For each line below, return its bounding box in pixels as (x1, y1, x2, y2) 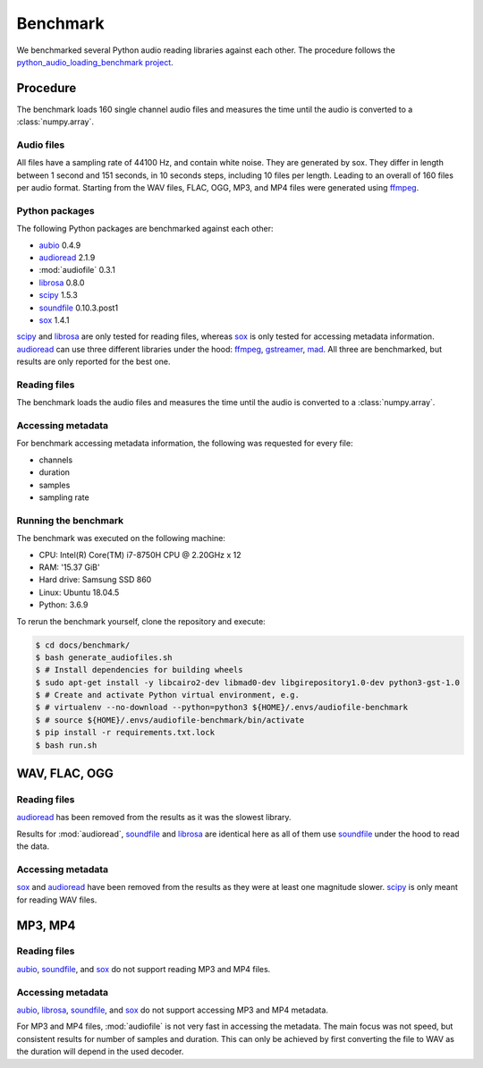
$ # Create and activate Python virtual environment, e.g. (35, 690, 300, 700)
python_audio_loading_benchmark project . (16, 56, 174, 67)
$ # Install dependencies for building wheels (35, 665, 243, 675)
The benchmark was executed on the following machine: (16, 533, 225, 544)
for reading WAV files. (16, 894, 97, 905)
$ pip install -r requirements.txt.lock (35, 727, 215, 738)
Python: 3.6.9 (38, 599, 89, 610)
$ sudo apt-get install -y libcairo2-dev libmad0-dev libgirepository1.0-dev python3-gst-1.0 (35, 677, 461, 688)
